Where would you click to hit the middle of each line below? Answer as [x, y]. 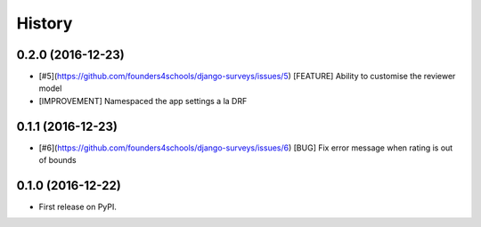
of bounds [57, 160]
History [45, 23]
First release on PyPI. [78, 207]
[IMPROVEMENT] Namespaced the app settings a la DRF [143, 101]
